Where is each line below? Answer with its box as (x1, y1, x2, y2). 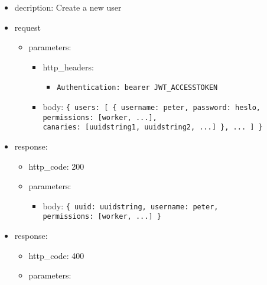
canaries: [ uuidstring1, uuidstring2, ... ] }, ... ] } (43, 123, 263, 132)
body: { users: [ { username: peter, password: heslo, (43, 101, 261, 113)
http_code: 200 (28, 160, 84, 172)
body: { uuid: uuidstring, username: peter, (43, 199, 219, 212)
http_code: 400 (28, 249, 84, 261)
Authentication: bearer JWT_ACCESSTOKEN (57, 83, 218, 92)
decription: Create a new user (14, 1, 122, 13)
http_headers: (43, 60, 94, 73)
